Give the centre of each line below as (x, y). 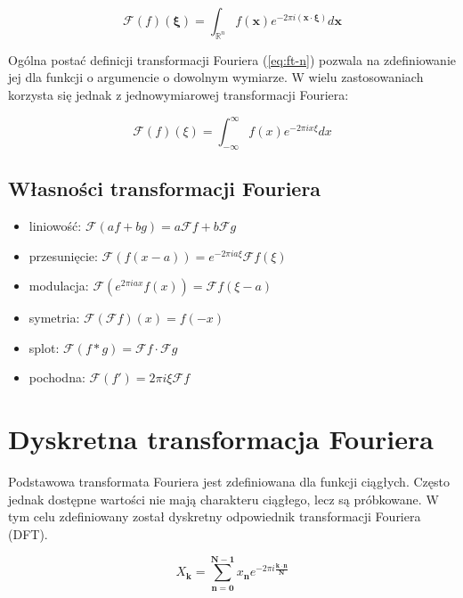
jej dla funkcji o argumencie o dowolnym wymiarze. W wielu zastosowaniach (216, 77)
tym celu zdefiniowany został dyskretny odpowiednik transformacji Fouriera (215, 516)
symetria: (54, 318)
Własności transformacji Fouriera (165, 188)
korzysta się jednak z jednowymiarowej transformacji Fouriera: (179, 94)
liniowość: (55, 226)
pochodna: (57, 377)
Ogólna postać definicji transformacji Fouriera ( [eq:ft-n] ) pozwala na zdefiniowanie (232, 59)
